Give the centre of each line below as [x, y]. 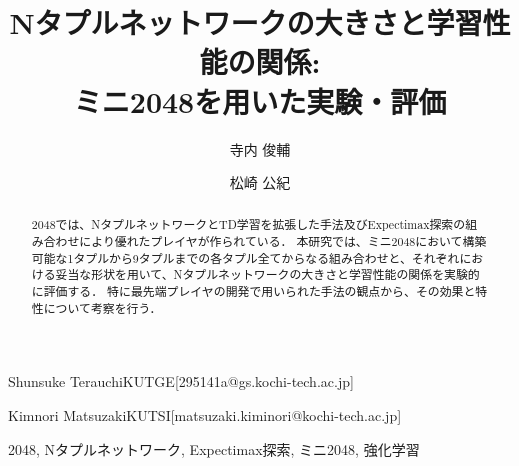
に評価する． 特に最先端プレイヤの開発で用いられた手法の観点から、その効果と [253, 291]
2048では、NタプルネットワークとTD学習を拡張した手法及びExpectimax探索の [248, 224]
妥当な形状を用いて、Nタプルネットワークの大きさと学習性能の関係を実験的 [267, 274]
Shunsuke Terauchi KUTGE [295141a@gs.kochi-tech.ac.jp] [181, 381]
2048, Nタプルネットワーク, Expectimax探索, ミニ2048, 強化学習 [214, 448]
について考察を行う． [102, 307]
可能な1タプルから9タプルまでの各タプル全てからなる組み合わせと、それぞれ [245, 257]
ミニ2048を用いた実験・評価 [260, 100]
